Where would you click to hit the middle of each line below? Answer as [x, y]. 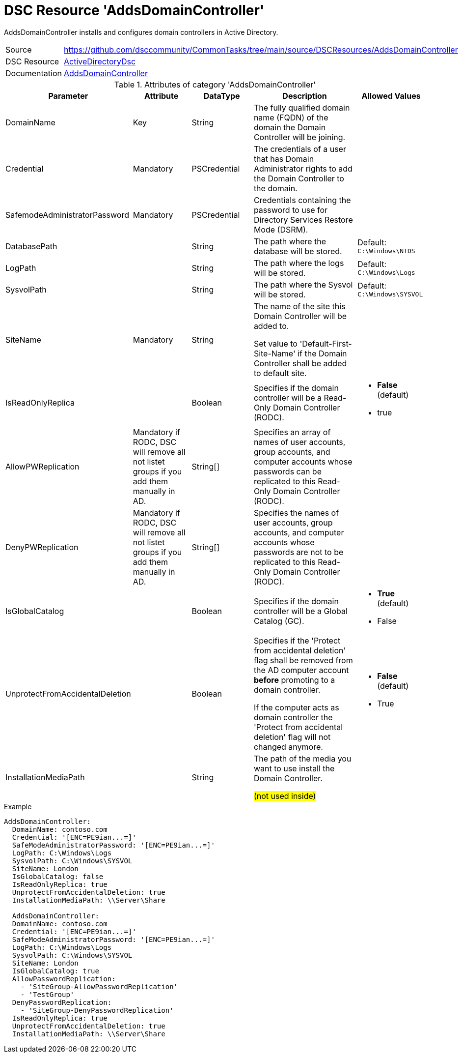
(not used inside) [285, 796]
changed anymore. [288, 747]
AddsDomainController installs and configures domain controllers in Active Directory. [141, 32]
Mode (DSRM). [281, 229]
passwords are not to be [299, 552]
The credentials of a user [300, 149]
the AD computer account [301, 670]
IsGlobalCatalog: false [58, 876]
